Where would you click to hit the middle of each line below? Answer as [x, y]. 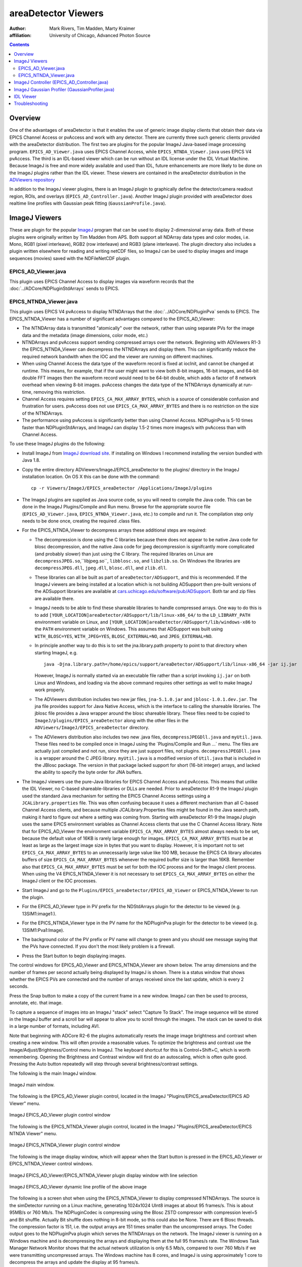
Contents [19, 45]
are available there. [55, 599]
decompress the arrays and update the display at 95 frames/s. [74, 1262]
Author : [18, 28]
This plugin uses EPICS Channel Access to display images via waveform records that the [102, 281]
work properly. [50, 690]
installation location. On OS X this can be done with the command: [91, 477]
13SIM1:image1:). [39, 914]
